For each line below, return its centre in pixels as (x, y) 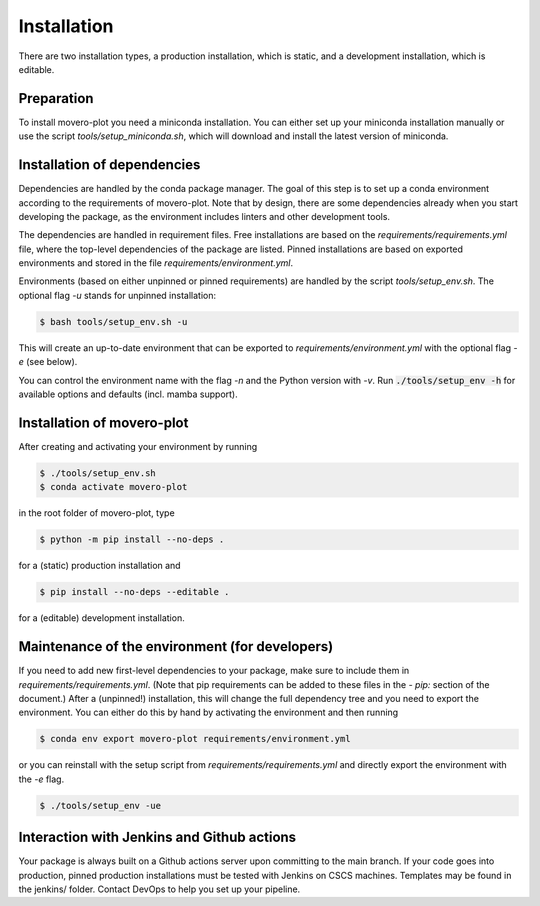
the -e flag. (41, 779)
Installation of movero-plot (103, 422)
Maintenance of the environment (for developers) (176, 646)
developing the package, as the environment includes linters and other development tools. (204, 216)
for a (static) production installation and (99, 566)
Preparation (56, 98)
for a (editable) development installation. (101, 618)
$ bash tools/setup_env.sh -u (113, 321)
